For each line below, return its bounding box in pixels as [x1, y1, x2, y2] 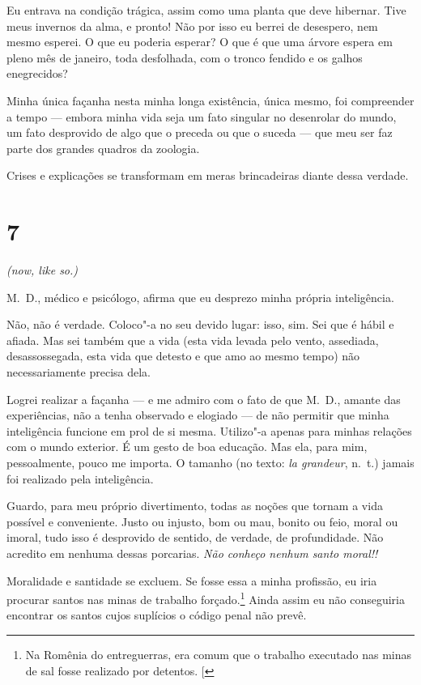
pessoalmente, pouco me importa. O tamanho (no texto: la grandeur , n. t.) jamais [6, 454, 415, 470]
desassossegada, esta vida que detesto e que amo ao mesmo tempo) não [6, 347, 360, 364]
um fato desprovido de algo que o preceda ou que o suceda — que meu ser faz [6, 124, 393, 141]
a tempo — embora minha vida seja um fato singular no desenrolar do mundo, [6, 108, 397, 125]
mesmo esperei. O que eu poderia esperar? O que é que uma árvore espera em [6, 33, 393, 50]
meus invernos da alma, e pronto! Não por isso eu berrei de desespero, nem [6, 17, 378, 34]
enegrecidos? [6, 65, 68, 82]
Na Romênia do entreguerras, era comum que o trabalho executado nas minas [25, 646, 411, 662]
